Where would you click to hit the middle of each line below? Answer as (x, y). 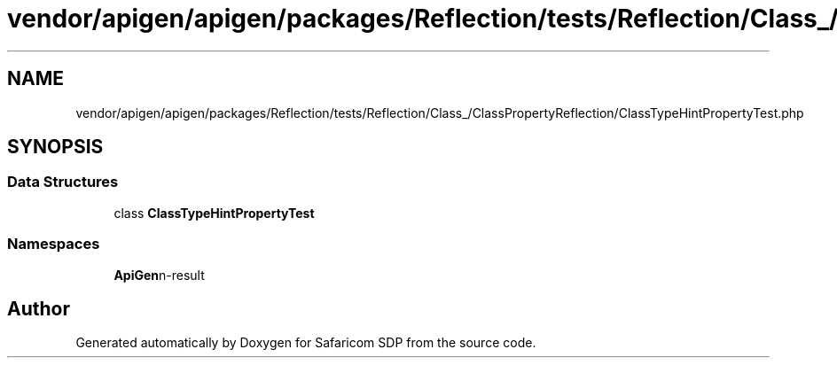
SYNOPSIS (55, 147)
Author (39, 308)
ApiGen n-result (159, 275)
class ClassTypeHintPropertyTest (214, 213)
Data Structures (63, 182)
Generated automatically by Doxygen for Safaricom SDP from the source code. (306, 343)
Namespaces (54, 244)
